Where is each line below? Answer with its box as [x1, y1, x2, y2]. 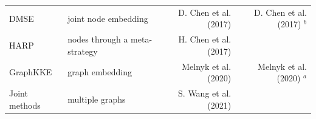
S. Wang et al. [178, 87, 232, 100]
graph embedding [67, 66, 132, 78]
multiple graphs [67, 92, 126, 105]
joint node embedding [67, 12, 148, 24]
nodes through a [67, 33, 128, 46]
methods [9, 98, 41, 111]
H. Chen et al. [178, 33, 232, 46]
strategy [67, 44, 98, 57]
